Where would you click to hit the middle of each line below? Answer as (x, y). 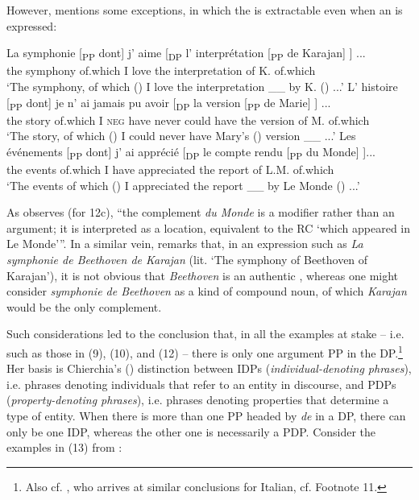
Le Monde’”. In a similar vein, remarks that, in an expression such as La (185, 244)
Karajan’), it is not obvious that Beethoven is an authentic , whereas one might (203, 275)
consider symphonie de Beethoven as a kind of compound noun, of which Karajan (207, 291)
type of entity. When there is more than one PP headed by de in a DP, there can (206, 415)
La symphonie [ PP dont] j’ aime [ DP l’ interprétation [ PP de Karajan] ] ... (186, 54)
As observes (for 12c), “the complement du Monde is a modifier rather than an (201, 212)
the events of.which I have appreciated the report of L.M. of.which (170, 169)
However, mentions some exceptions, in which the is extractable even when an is (205, 10)
